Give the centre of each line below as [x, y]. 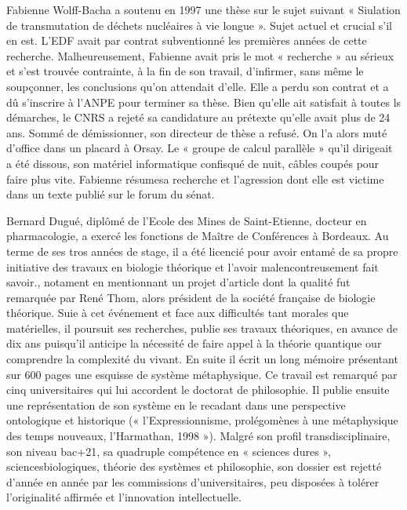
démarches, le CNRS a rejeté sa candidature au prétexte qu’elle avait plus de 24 [198, 117]
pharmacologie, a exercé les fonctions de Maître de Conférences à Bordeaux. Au [198, 236]
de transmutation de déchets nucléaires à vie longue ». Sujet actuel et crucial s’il [199, 25]
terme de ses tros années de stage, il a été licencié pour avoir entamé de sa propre [202, 251]
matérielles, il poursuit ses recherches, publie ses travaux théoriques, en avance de [202, 328]
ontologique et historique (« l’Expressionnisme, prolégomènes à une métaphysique [202, 420]
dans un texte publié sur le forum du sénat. [111, 194]
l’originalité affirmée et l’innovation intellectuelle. [124, 497]
